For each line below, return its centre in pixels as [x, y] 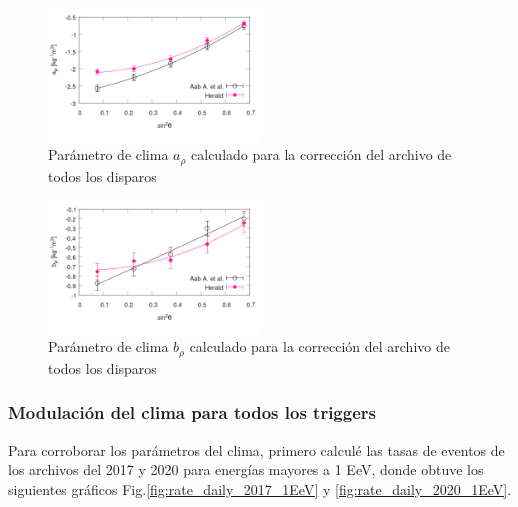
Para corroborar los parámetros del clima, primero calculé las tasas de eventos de [256, 449]
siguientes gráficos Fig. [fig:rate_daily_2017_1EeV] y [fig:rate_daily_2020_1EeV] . [260, 488]
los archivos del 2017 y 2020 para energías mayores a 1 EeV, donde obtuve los [246, 469]
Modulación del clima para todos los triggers [192, 412]
